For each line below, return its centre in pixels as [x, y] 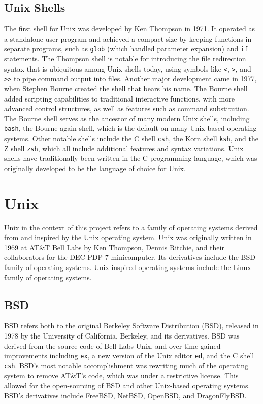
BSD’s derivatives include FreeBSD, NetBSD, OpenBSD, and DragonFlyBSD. [125, 395]
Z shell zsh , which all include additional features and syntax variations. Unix [124, 148]
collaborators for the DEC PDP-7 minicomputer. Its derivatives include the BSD [130, 257]
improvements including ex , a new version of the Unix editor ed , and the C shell [129, 356]
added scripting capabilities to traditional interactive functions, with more [119, 98]
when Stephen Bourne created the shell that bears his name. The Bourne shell [126, 88]
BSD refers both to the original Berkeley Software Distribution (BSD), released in [131, 326]
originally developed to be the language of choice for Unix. [95, 168]
